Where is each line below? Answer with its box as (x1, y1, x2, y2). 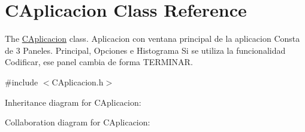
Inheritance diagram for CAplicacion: (5, 96, 141, 108)
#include (5, 75, 38, 88)
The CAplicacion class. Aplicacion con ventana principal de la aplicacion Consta (5, 32, 300, 45)
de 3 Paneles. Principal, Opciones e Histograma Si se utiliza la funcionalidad (5, 44, 286, 56)
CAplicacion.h (52, 75, 104, 88)
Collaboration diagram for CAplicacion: (5, 116, 150, 128)
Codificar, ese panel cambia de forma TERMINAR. (5, 56, 193, 68)
